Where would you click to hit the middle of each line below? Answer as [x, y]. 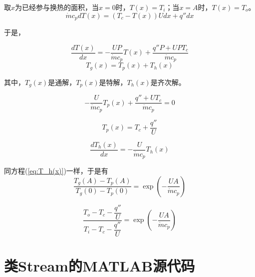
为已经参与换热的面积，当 [57, 7]
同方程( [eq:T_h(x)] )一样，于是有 [56, 171]
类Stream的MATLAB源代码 [100, 265]
